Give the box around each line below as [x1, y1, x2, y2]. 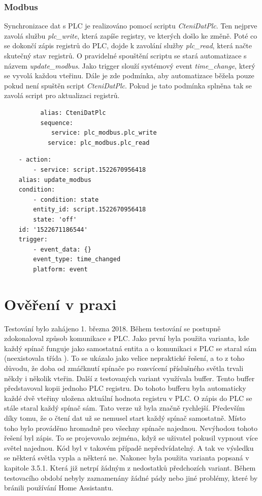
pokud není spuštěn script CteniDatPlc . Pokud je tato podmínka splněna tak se [4, 80, 252, 90]
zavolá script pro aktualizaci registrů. [4, 90, 120, 101]
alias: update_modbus [18, 176, 91, 183]
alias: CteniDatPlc [40, 109, 106, 116]
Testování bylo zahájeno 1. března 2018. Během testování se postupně [4, 323, 221, 333]
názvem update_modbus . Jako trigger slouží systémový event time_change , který [4, 60, 255, 71]
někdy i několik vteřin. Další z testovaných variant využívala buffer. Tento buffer [4, 373, 255, 383]
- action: [18, 156, 52, 164]
